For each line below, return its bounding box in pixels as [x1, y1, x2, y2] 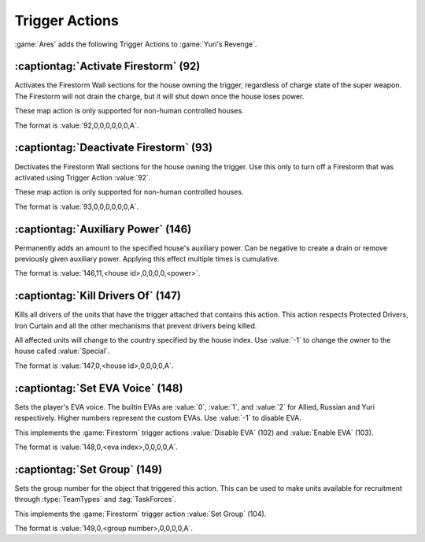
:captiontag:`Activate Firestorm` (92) [14, 60, 201, 73]
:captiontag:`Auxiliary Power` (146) [14, 222, 192, 236]
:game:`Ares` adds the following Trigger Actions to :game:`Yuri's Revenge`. [14, 39, 257, 49]
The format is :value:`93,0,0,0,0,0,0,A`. [14, 202, 139, 211]
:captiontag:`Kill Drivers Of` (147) [14, 289, 181, 303]
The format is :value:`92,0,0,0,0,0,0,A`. [14, 121, 139, 130]
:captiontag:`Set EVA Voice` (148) [14, 381, 183, 395]
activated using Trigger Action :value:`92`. [14, 173, 151, 182]
